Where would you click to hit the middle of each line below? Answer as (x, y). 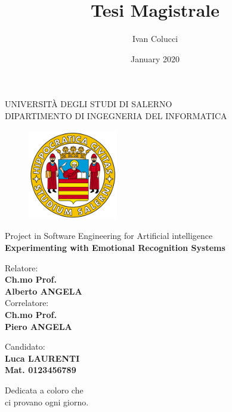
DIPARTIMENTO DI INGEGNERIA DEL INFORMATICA (116, 115)
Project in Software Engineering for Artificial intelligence (109, 236)
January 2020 (155, 58)
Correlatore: (27, 303)
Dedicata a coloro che (44, 390)
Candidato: (25, 346)
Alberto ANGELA (44, 291)
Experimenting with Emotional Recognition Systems (115, 248)
